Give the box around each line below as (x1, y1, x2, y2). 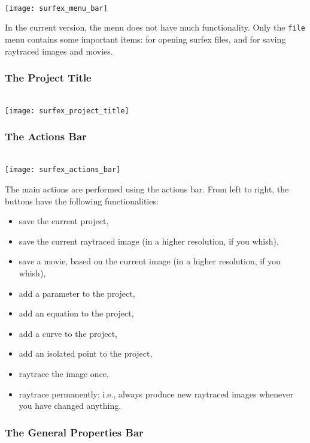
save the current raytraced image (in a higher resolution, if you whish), (19, 234, 279, 247)
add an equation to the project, (19, 307, 134, 320)
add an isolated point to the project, (19, 347, 153, 360)
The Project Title (5, 70, 92, 85)
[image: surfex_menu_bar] (5, 4, 108, 13)
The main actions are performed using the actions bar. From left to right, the (5, 183, 289, 195)
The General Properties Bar (5, 424, 144, 439)
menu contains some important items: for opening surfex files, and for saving (5, 32, 286, 45)
